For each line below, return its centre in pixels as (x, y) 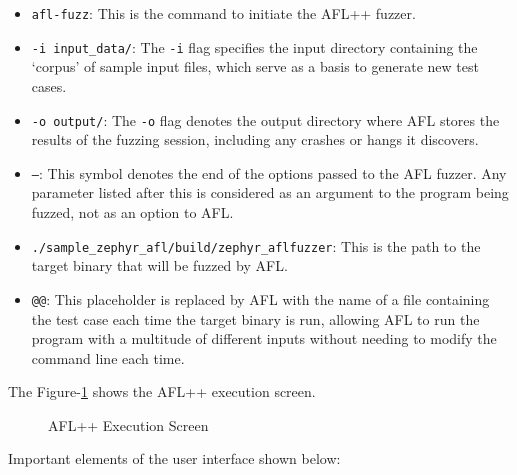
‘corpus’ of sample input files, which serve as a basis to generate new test (255, 66)
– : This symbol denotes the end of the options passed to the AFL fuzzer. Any (269, 172)
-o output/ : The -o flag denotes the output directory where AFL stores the (265, 119)
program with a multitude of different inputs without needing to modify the (264, 338)
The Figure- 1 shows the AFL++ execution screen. (162, 391)
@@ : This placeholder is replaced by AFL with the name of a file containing (260, 298)
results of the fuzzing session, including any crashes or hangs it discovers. (255, 139)
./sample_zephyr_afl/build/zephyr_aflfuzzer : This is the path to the (256, 245)
